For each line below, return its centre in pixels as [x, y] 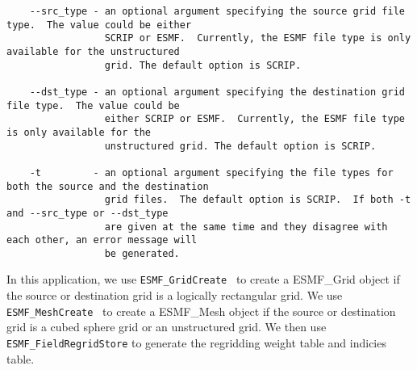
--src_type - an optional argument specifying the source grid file [217, 11]
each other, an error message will [102, 240]
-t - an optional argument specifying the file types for [211, 172]
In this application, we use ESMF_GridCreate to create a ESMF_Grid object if [203, 279]
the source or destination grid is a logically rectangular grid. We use [175, 295]
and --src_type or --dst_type [88, 213]
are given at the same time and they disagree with [246, 227]
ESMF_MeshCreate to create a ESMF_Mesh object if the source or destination [201, 311]
